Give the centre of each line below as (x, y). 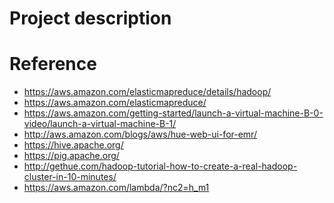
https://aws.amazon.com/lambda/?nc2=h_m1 (116, 188)
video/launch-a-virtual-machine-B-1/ (100, 124)
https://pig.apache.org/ (71, 156)
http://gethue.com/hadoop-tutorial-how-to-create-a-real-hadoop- (160, 166)
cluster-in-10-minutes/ (70, 177)
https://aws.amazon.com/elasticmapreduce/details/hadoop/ (147, 92)
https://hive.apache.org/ (73, 145)
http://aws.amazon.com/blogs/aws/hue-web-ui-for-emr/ (140, 134)
